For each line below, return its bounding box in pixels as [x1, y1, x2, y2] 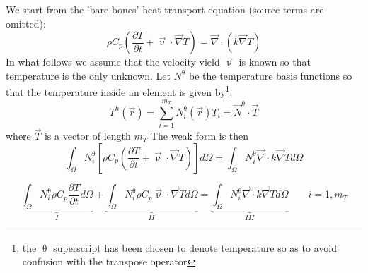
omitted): [6, 16, 46, 30]
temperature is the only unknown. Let [6, 68, 171, 83]
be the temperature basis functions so [189, 68, 352, 83]
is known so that [238, 54, 311, 69]
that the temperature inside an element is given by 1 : [6, 83, 233, 99]
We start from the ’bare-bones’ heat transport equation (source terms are [6, 2, 324, 16]
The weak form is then [150, 128, 249, 143]
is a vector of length [44, 128, 131, 143]
